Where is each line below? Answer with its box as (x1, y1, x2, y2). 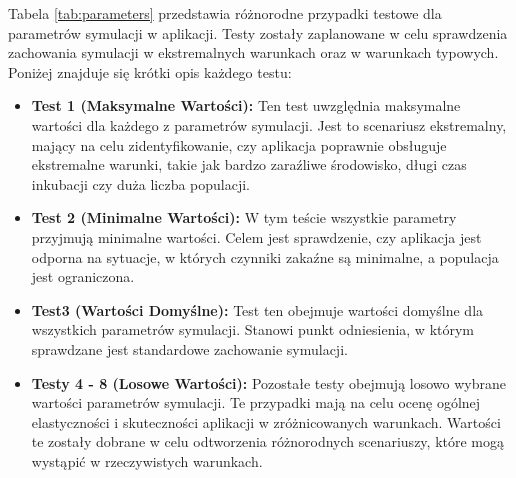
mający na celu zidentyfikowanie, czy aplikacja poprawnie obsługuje (31, 134, 447, 155)
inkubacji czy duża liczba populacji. (31, 173, 250, 194)
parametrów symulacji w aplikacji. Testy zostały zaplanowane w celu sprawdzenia (8, 22, 508, 43)
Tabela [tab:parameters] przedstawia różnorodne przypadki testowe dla (8, 3, 442, 23)
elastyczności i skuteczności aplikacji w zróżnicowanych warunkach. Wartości (31, 411, 501, 432)
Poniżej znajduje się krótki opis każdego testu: (8, 61, 292, 82)
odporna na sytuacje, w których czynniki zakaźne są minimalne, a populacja (31, 246, 499, 267)
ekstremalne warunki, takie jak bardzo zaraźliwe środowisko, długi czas (31, 154, 467, 175)
